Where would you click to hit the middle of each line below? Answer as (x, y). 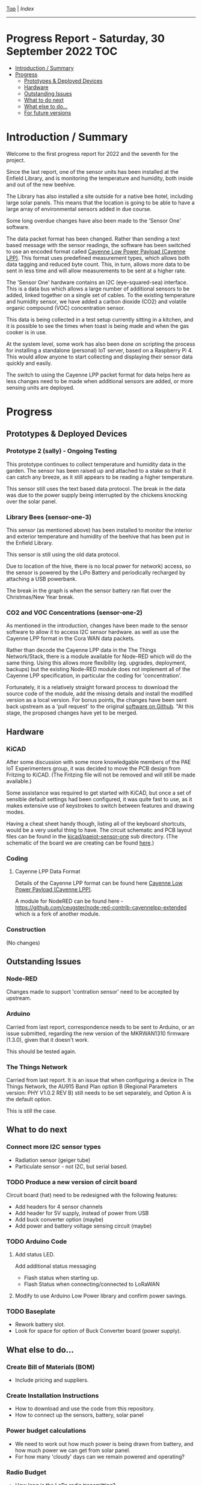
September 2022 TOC (62, 51)
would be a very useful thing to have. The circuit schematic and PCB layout (99, 830)
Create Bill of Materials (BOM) (50, 1367)
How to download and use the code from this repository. (85, 1409)
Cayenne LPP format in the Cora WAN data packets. (71, 638)
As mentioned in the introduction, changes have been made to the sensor (97, 626)
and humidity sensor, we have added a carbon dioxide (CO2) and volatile (96, 301)
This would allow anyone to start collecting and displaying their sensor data (100, 357)
